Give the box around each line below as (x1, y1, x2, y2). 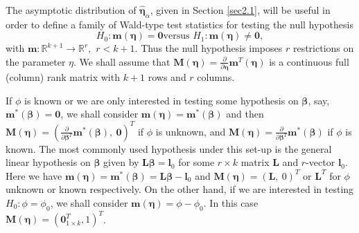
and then (226, 106, 264, 121)
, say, (308, 93, 330, 107)
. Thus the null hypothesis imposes (134, 41, 283, 55)
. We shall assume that (73, 54, 170, 68)
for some (178, 155, 215, 169)
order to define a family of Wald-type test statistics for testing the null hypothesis (6, 17, 353, 31)
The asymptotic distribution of (6, 3, 137, 17)
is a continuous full (269, 54, 349, 68)
